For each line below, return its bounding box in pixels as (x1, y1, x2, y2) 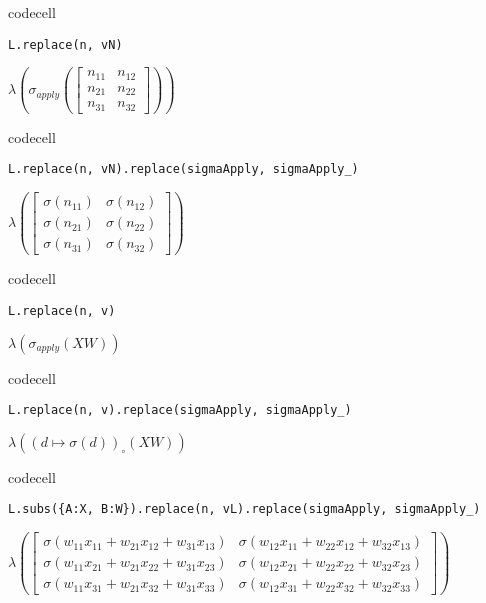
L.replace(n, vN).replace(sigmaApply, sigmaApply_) (8, 162, 359, 177)
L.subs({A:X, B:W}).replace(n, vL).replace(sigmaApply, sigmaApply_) (8, 502, 481, 517)
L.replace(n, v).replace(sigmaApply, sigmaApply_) (8, 403, 352, 418)
